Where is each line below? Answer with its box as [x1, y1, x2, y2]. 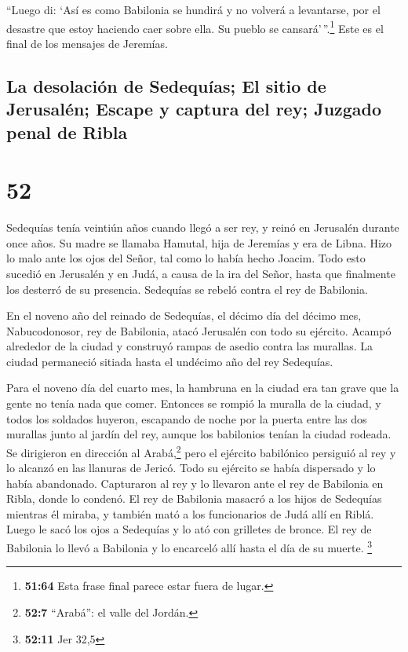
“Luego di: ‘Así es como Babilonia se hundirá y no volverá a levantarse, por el [6, 2, 381, 17]
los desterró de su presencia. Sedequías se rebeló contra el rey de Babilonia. [6, 280, 368, 297]
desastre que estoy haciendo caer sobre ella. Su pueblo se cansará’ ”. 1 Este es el [6, 17, 384, 36]
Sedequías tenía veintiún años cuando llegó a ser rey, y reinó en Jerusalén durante [6, 219, 399, 236]
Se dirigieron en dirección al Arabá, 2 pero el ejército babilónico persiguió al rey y [6, 441, 396, 460]
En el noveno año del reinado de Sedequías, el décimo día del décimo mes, [6, 307, 362, 324]
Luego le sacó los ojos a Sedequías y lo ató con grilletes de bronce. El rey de [6, 521, 372, 537]
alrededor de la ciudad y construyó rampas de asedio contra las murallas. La [6, 338, 373, 354]
